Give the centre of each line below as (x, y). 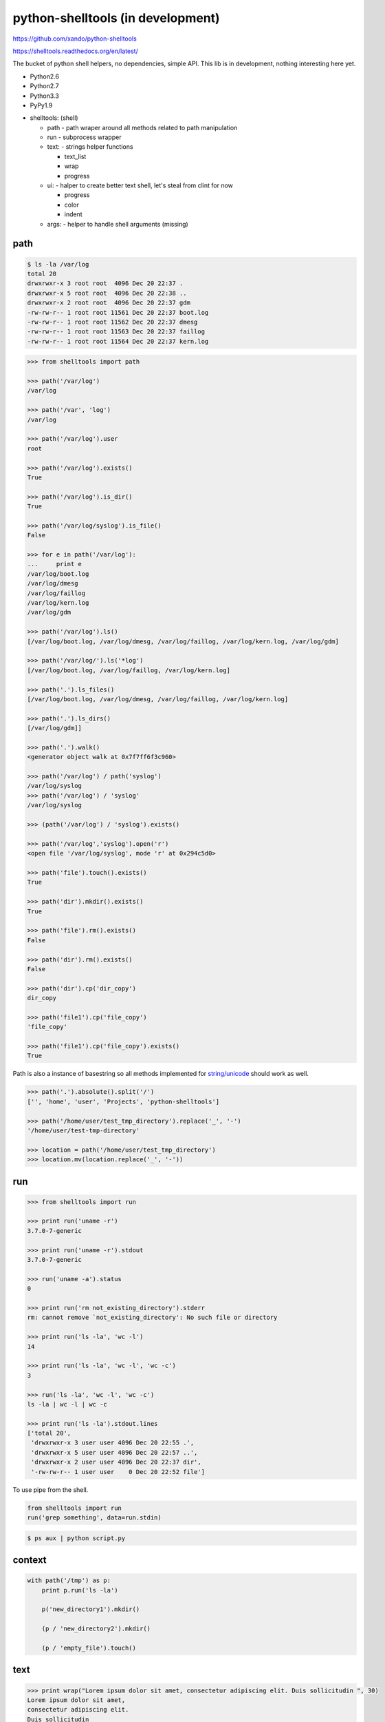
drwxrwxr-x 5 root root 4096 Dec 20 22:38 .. (107, 293)
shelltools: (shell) (54, 118)
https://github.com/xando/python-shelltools (75, 39)
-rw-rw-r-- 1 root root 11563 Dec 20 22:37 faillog (116, 332)
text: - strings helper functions (90, 147)
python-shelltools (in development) (116, 18)
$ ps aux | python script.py (76, 1538)
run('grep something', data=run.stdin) (94, 1518)
